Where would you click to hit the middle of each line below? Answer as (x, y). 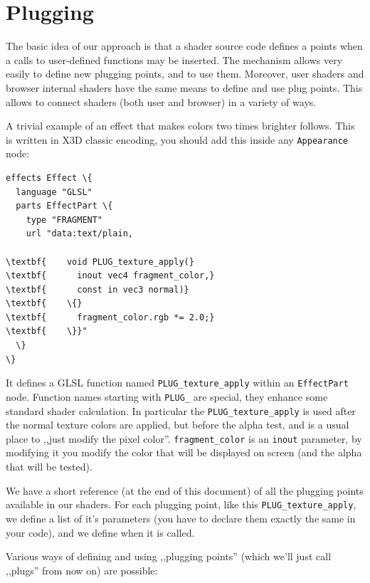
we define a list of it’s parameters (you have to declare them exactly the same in (181, 518)
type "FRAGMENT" (64, 220)
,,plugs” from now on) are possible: (82, 570)
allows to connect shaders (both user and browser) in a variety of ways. (161, 101)
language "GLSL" (54, 192)
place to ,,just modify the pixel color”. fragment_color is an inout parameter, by (184, 438)
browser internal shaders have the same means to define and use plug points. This (184, 87)
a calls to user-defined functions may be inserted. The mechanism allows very (174, 59)
